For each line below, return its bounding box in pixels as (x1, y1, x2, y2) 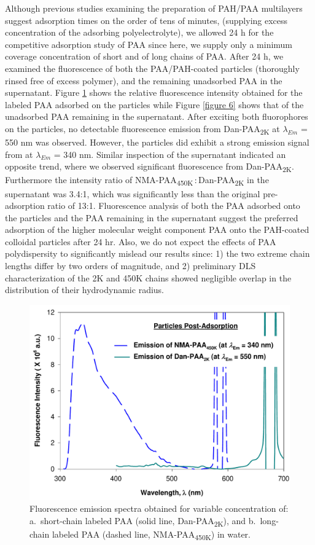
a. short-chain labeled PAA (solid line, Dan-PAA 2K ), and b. (29, 514, 256, 528)
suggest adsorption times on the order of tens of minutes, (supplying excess (5, 14, 288, 26)
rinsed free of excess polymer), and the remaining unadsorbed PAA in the (5, 74, 282, 87)
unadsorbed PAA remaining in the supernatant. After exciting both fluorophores (5, 110, 308, 123)
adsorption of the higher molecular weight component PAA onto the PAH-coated (5, 223, 309, 236)
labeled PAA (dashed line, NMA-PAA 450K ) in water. (52, 528, 251, 542)
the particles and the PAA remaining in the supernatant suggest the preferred (5, 211, 298, 224)
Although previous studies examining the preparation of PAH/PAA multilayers (5, 2, 303, 14)
